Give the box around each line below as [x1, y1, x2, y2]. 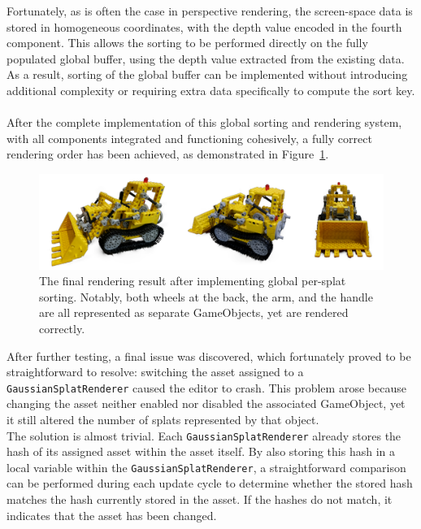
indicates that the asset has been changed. [7, 506, 217, 523]
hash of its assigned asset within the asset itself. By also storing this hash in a [7, 443, 395, 460]
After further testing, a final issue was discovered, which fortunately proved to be [7, 347, 411, 364]
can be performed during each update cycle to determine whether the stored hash [7, 475, 413, 492]
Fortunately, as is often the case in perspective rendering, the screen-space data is [7, 2, 413, 19]
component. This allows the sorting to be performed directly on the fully [7, 34, 368, 51]
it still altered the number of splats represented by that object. [7, 410, 319, 427]
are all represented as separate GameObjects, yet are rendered [39, 304, 349, 321]
